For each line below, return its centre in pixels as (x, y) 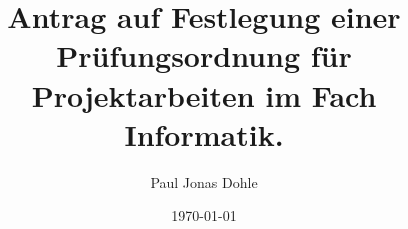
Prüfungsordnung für (204, 55)
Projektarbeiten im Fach (204, 94)
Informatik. (204, 133)
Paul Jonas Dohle (204, 181)
